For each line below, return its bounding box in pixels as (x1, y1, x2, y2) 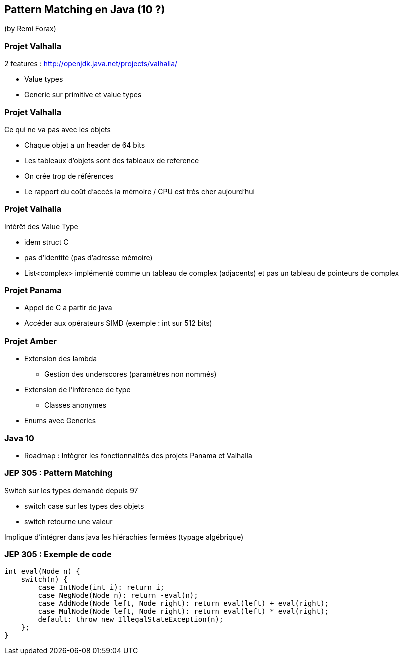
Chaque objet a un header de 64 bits (24, 140, 145, 149)
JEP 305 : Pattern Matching (4, 468, 113, 478)
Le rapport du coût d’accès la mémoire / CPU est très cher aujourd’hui (24, 187, 255, 196)
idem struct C (24, 237, 69, 246)
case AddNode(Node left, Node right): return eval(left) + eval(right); (38, 599, 329, 608)
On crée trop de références (24, 171, 114, 180)
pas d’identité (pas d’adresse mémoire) (24, 253, 153, 262)
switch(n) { (21, 575, 68, 584)
